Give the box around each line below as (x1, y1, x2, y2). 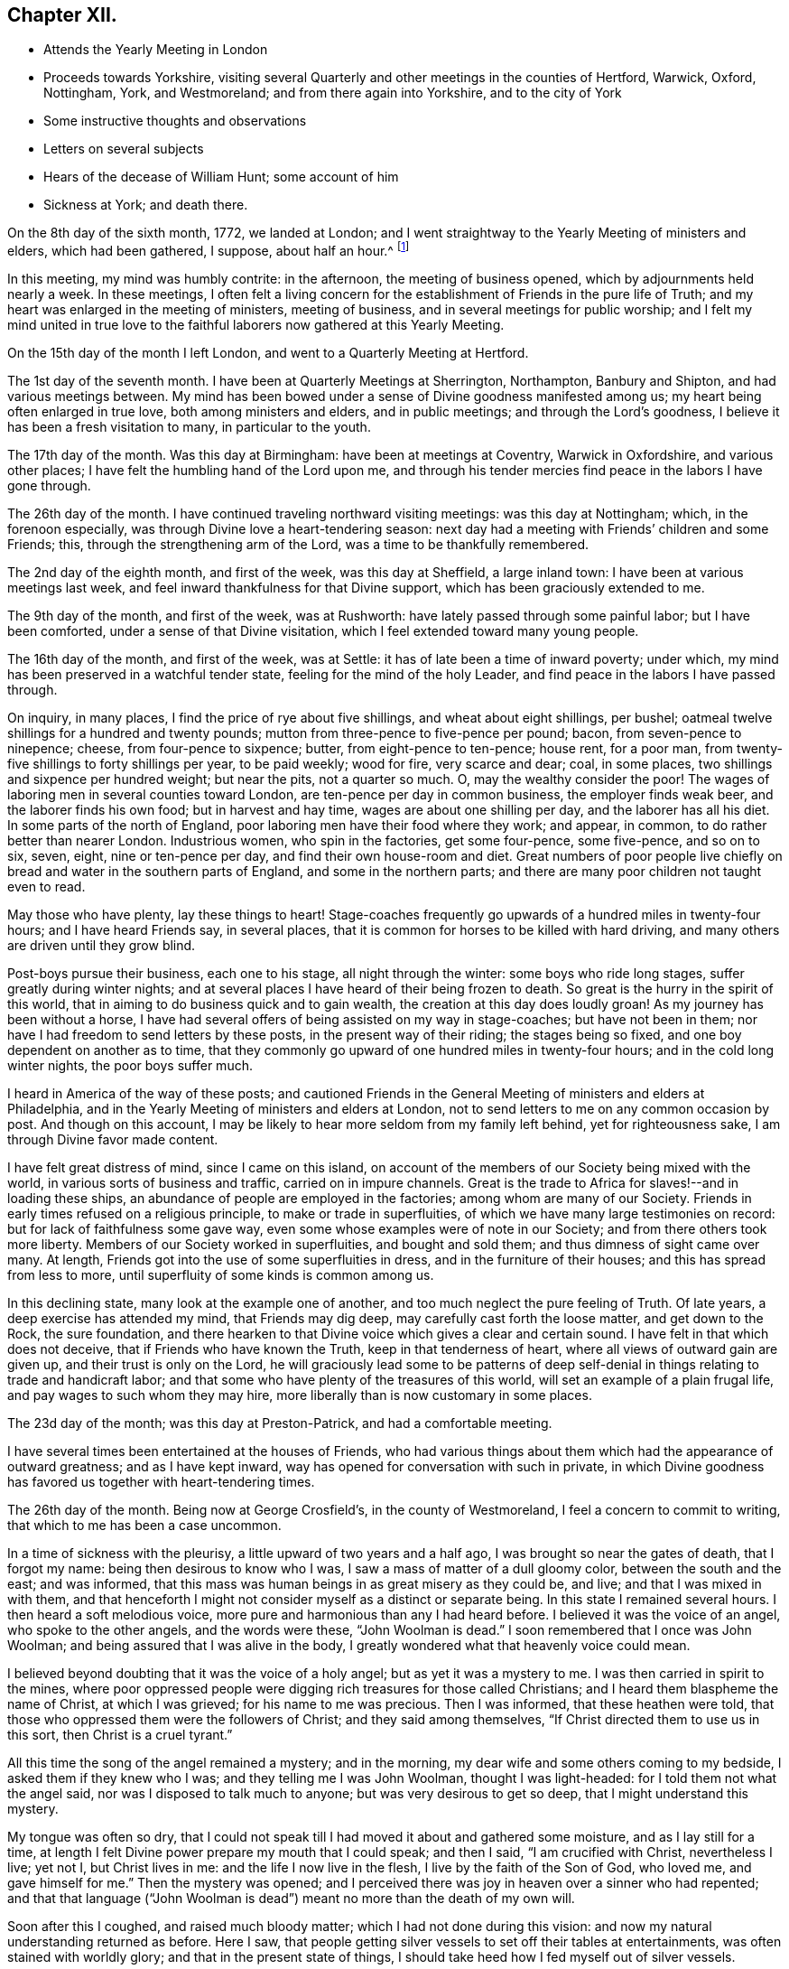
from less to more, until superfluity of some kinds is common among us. (7, 1267, 434, 1283)
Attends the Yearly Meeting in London (43, 42, 268, 58)
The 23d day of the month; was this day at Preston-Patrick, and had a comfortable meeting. (7, 1415, 552, 1432)
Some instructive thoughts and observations (43, 113, 307, 129)
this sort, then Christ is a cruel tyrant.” (7, 1727, 233, 1743)
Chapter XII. (7, 4, 117, 26)
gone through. (7, 478, 91, 494)
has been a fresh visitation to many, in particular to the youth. (7, 419, 371, 435)
